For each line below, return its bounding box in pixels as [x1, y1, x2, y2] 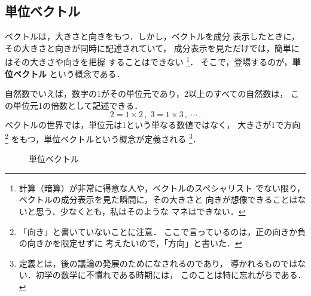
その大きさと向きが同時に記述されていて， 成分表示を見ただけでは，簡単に [5, 41, 300, 54]
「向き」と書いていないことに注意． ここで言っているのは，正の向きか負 [19, 225, 306, 237]
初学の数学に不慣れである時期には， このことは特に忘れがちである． [35, 268, 306, 281]
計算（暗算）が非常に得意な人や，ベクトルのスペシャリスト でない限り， [19, 181, 305, 194]
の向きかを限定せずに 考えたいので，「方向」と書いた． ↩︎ [19, 237, 242, 249]
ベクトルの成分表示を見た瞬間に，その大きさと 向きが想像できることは [19, 193, 298, 206]
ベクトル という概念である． [13, 67, 125, 80]
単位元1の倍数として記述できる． [13, 99, 143, 111]
